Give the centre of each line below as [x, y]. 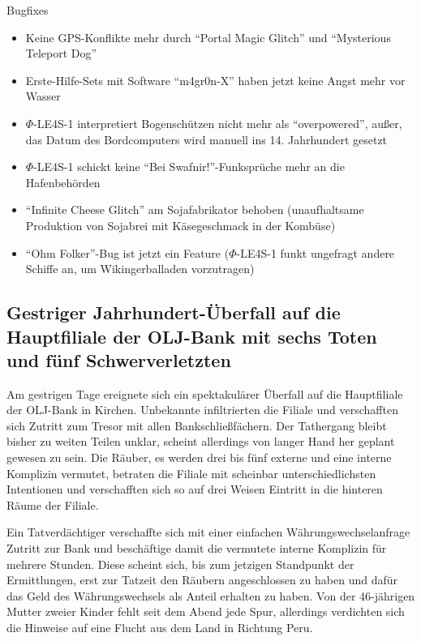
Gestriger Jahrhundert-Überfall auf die [174, 312]
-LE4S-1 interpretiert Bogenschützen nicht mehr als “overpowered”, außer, [218, 123]
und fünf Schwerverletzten [119, 359]
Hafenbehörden [63, 182]
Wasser [43, 96]
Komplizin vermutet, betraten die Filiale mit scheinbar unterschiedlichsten [191, 473]
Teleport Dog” [61, 53]
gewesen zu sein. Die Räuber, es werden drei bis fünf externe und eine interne [199, 457]
